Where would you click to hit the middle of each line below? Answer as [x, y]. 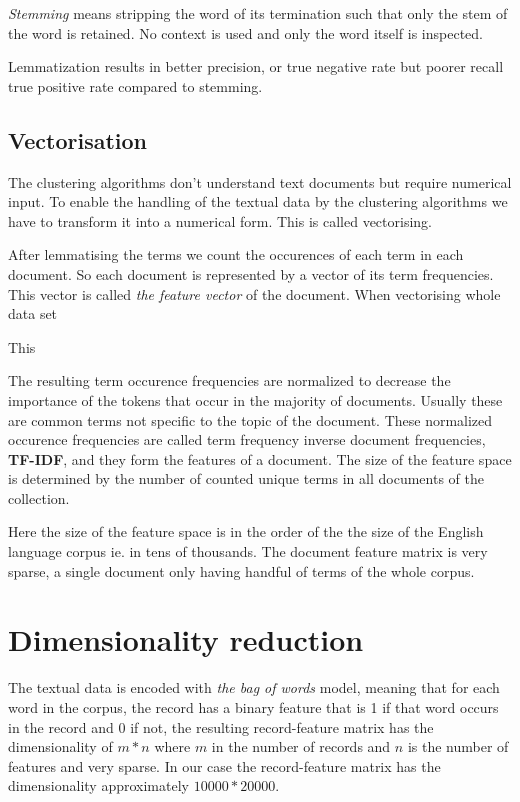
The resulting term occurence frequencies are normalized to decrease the [229, 380]
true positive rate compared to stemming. [135, 85]
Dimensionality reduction [186, 639]
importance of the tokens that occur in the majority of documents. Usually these [255, 399]
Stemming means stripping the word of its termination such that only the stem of [258, 13]
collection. [39, 497]
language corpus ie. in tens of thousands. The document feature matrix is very [248, 551]
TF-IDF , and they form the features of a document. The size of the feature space [260, 458]
